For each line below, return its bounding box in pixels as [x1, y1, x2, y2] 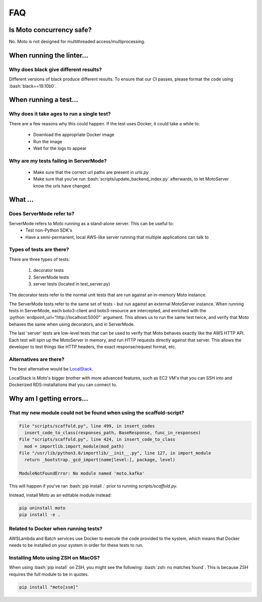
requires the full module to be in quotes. [9, 571, 89, 577]
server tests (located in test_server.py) [33, 281, 110, 286]
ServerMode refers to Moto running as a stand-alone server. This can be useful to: [9, 220, 174, 226]
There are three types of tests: [9, 256, 70, 262]
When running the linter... [9, 51, 89, 59]
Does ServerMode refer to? [9, 210, 75, 217]
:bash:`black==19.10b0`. [9, 83, 57, 89]
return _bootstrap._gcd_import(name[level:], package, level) [24, 457, 176, 463]
